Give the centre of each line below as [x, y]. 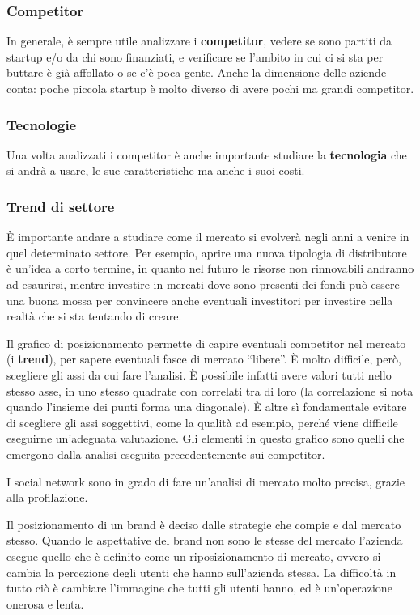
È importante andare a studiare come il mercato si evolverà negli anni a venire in [208, 237]
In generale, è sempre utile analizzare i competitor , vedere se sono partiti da [199, 41]
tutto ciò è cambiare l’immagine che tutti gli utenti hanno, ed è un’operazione [199, 588]
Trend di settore [61, 206]
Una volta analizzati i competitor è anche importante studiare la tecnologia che [207, 154]
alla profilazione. [47, 497]
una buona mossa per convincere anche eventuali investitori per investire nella [200, 300]
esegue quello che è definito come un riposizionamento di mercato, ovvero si [194, 556]
